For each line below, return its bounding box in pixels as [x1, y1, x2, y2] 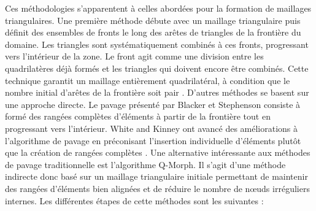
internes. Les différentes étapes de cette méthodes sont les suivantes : [5, 194, 264, 207]
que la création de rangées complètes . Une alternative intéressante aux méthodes [5, 146, 310, 159]
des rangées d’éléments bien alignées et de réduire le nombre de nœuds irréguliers [5, 182, 310, 194]
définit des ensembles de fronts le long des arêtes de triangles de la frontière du [5, 26, 301, 39]
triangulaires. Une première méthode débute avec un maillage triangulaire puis [5, 13, 301, 26]
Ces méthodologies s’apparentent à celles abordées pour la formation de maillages [5, 2, 312, 14]
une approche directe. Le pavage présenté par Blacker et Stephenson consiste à [5, 98, 301, 110]
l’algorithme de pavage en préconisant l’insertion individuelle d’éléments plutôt [5, 134, 301, 147]
